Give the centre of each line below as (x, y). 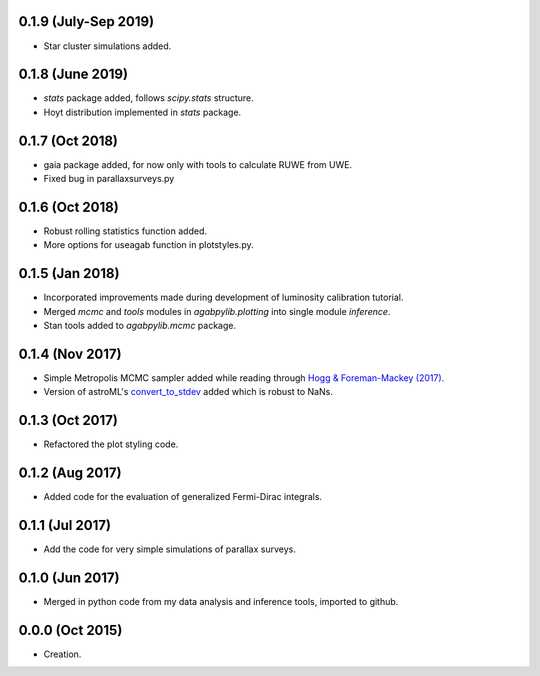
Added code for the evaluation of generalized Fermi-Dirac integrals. (183, 497)
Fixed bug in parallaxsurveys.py (109, 179)
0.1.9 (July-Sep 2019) (86, 21)
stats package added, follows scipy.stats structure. (148, 98)
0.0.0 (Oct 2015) (70, 630)
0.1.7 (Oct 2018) (68, 140)
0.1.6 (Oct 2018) (68, 206)
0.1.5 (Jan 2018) (69, 273)
